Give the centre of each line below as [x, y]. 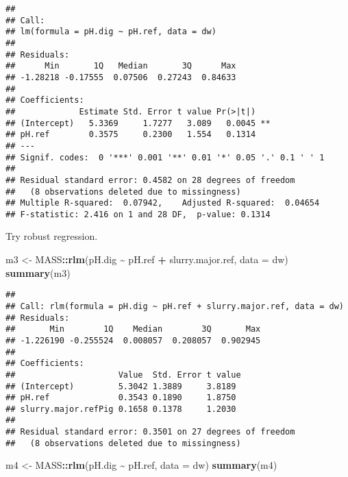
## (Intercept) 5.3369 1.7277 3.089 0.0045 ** [138, 123]
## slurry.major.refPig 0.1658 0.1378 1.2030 [121, 409]
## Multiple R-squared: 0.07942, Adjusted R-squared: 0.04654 [163, 203]
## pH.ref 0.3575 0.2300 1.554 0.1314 [131, 135]
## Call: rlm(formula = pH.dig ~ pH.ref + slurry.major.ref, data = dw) [175, 306]
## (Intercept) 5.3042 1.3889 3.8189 [121, 386]
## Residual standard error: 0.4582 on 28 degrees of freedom [150, 180]
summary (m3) [38, 272]
